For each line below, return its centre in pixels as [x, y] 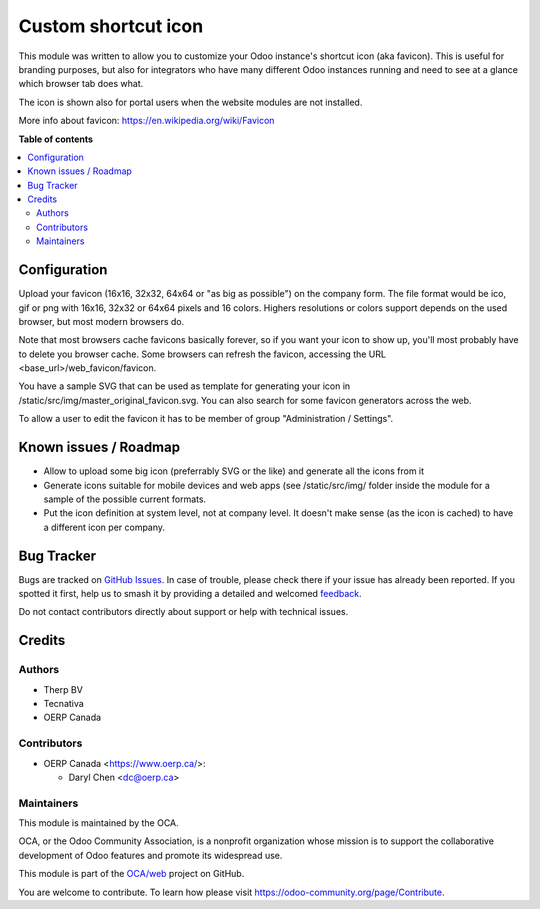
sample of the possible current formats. [125, 499]
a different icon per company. [104, 527]
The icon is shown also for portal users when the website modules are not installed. [190, 102]
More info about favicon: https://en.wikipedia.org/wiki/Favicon [146, 121]
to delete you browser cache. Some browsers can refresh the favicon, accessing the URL [202, 354]
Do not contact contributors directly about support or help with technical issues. [183, 612]
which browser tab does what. [81, 84]
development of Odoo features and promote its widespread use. [150, 855]
